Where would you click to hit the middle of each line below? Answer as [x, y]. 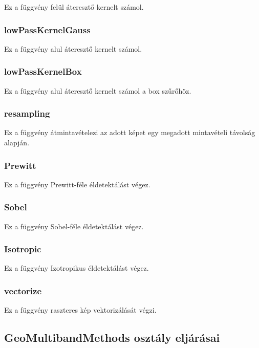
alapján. [17, 143]
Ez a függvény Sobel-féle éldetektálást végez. [74, 226]
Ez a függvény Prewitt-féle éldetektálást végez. [77, 184]
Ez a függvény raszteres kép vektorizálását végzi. [80, 310]
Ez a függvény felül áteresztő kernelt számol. [74, 7]
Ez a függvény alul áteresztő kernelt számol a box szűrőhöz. [98, 90]
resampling [27, 113]
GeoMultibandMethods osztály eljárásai [112, 338]
